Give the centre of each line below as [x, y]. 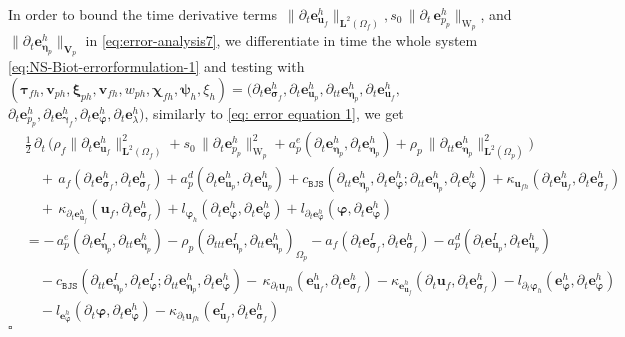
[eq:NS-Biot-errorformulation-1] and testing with [156, 66]
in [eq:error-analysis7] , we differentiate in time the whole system [281, 40]
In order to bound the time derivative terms [142, 14]
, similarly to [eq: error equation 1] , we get [274, 113]
